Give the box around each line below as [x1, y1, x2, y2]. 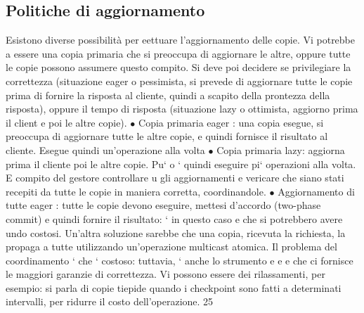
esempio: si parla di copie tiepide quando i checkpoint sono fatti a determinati [6, 280, 342, 295]
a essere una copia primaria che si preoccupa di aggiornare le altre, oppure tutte [6, 46, 351, 60]
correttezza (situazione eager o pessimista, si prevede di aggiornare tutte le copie [6, 73, 353, 88]
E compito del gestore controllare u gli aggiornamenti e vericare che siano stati [6, 170, 344, 185]
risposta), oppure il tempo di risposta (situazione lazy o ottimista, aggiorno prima [6, 101, 358, 116]
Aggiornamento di [278, 184, 355, 198]
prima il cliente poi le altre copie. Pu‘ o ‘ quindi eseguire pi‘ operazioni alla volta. [6, 156, 356, 171]
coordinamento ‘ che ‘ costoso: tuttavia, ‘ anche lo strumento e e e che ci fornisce [6, 253, 353, 267]
